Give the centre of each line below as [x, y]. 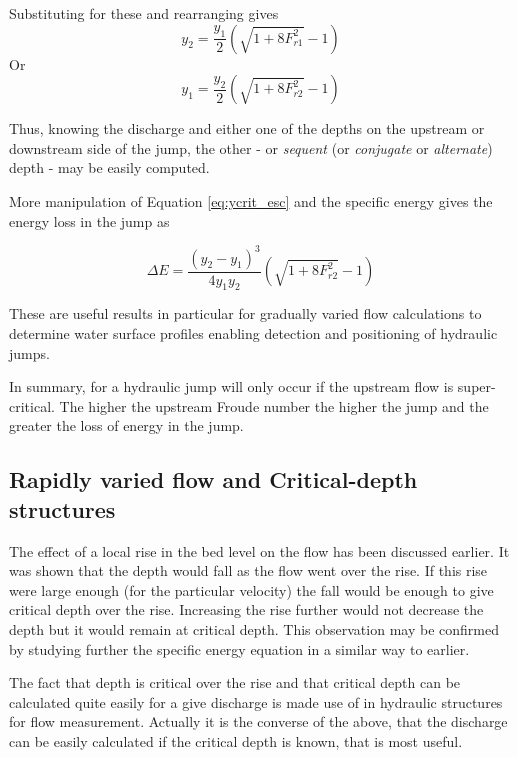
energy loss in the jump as [89, 220]
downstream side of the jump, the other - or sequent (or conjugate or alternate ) [251, 147]
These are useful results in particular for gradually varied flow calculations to [245, 313]
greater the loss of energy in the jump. [126, 425]
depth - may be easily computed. [109, 167]
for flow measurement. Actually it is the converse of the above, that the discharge [258, 721]
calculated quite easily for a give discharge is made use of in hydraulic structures [256, 701]
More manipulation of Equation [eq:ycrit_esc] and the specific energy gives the [251, 200]
